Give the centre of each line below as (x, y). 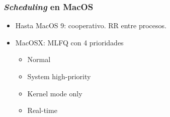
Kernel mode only (55, 93)
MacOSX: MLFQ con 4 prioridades (69, 42)
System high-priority (59, 76)
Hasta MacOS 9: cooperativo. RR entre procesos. (91, 25)
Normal (39, 59)
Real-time (42, 110)
